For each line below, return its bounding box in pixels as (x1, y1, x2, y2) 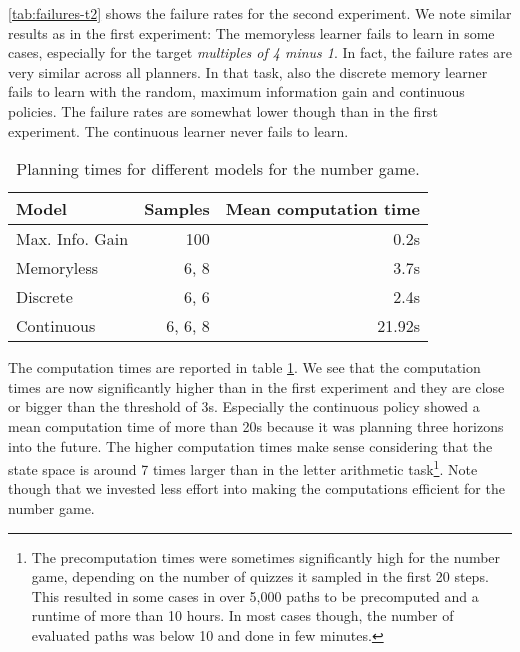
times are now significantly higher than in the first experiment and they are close (8, 376, 505, 397)
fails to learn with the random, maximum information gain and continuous (8, 81, 465, 102)
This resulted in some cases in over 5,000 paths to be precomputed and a (31, 585, 479, 606)
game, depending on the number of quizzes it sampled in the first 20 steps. (31, 566, 489, 587)
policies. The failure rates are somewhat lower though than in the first (8, 100, 438, 121)
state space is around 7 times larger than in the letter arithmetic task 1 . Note (8, 456, 478, 479)
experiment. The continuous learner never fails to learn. (8, 120, 349, 141)
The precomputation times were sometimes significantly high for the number (31, 546, 501, 567)
